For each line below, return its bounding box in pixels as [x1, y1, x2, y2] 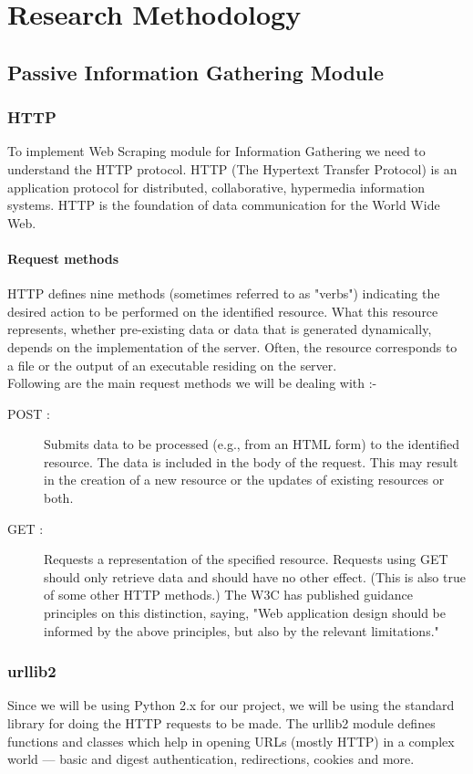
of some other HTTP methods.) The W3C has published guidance [44, 585, 413, 604]
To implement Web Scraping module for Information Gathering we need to [7, 141, 426, 161]
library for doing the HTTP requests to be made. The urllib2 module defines [7, 714, 436, 733]
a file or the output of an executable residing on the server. [7, 355, 337, 374]
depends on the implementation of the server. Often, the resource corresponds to [7, 337, 458, 356]
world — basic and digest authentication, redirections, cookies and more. [7, 749, 415, 769]
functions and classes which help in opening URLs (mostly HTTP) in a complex [7, 731, 455, 750]
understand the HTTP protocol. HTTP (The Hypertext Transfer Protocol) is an [7, 159, 458, 178]
